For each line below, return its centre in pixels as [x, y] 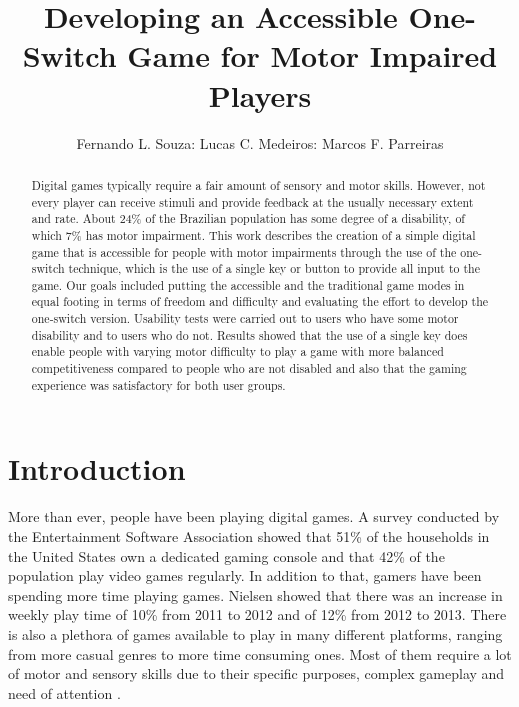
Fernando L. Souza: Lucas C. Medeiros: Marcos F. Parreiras [260, 142]
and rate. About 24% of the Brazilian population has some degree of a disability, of [248, 218]
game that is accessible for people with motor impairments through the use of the [244, 251]
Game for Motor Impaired [312, 55]
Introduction [97, 468]
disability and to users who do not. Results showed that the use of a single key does [249, 334]
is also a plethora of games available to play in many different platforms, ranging [255, 633]
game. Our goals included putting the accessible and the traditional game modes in [248, 284]
